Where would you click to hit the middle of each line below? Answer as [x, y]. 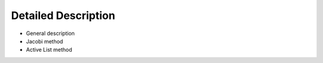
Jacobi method [45, 41]
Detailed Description [63, 15]
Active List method [49, 50]
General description [50, 33]
